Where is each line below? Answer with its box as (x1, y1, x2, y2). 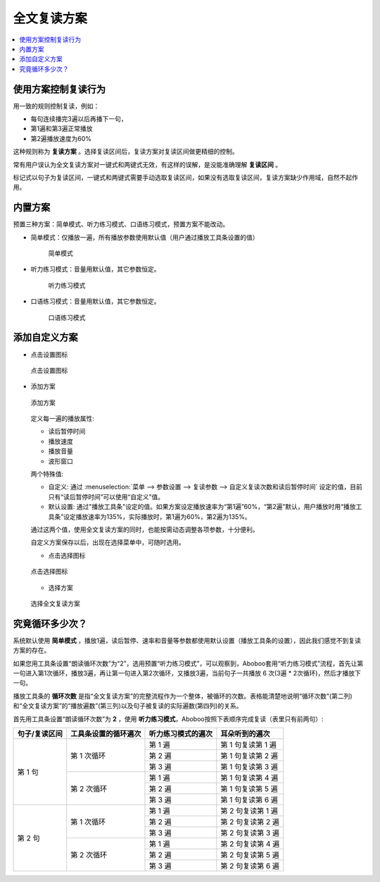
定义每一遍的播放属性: (30, 415, 95, 423)
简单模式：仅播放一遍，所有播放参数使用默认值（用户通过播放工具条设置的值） (30, 233, 259, 241)
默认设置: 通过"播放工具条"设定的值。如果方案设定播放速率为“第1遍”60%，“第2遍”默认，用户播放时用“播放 (48, 503, 356, 511)
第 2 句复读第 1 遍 (220, 806, 278, 816)
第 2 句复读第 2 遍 (220, 816, 279, 826)
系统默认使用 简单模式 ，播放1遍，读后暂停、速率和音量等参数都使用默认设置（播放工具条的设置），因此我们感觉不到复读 (13, 636, 362, 644)
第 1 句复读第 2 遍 (220, 751, 278, 761)
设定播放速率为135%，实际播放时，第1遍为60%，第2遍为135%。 (63, 512, 251, 521)
